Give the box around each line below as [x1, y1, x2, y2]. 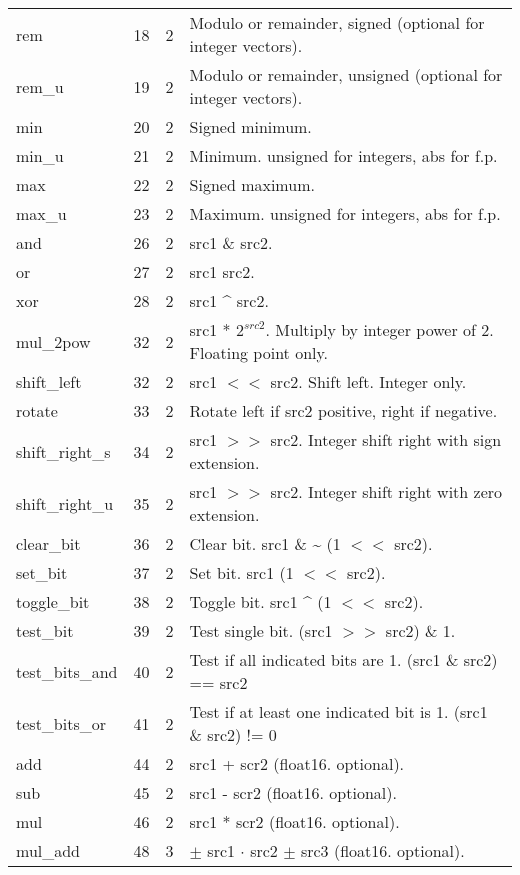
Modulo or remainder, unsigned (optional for [189, 63, 503, 86]
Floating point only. [189, 341, 329, 364]
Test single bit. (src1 [189, 619, 333, 642]
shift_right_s [16, 439, 111, 463]
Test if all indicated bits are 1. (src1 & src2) [189, 648, 498, 671]
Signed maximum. [189, 173, 315, 196]
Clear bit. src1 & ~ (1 [189, 532, 341, 555]
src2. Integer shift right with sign [270, 428, 502, 451]
